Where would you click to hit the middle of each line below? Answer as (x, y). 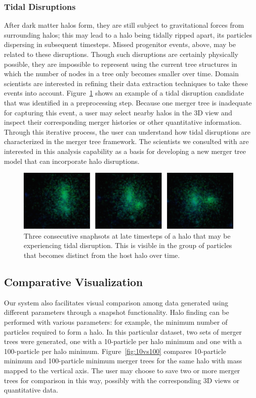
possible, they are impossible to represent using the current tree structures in (121, 64)
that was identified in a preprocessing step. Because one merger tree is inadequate (128, 102)
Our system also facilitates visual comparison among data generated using (116, 302)
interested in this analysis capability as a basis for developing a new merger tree (125, 151)
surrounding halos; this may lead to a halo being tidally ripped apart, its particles (128, 34)
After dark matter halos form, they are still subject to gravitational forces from (124, 25)
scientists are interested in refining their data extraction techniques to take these (126, 83)
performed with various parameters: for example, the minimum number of (116, 322)
